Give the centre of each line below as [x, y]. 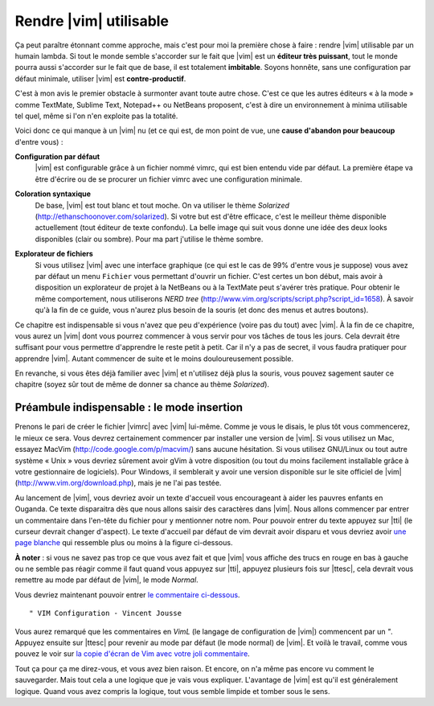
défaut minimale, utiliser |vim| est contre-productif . [100, 78]
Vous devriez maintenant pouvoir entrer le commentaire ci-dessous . [127, 594]
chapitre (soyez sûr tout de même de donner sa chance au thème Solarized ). [142, 384]
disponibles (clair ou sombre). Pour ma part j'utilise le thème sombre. [149, 239]
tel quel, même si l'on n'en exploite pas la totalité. [96, 116]
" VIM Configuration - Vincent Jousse [106, 614]
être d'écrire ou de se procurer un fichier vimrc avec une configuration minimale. [169, 179]
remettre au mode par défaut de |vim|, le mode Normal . [106, 580]
